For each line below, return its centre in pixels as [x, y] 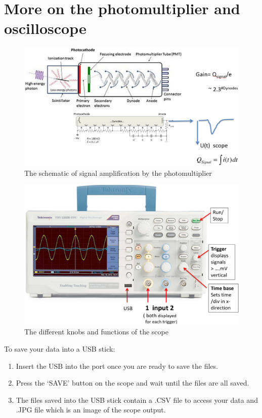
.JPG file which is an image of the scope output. [91, 410]
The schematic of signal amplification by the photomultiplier [118, 173]
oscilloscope [45, 28]
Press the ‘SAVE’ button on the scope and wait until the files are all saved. [133, 383]
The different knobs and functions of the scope [96, 332]
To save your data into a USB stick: [60, 348]
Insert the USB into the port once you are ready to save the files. [117, 366]
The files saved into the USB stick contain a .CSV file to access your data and [137, 400]
